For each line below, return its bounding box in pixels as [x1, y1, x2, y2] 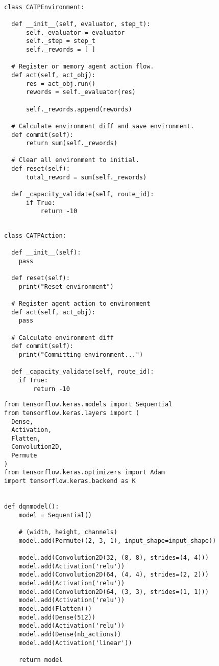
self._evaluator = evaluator [26, 29, 125, 36]
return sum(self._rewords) [26, 140, 117, 147]
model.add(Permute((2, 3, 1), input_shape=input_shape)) [18, 537, 216, 544]
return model [18, 656, 63, 663]
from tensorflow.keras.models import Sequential [4, 401, 173, 408]
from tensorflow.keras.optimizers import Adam [4, 469, 165, 476]
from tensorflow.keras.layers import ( [4, 409, 139, 417]
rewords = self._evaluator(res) [26, 88, 136, 96]
